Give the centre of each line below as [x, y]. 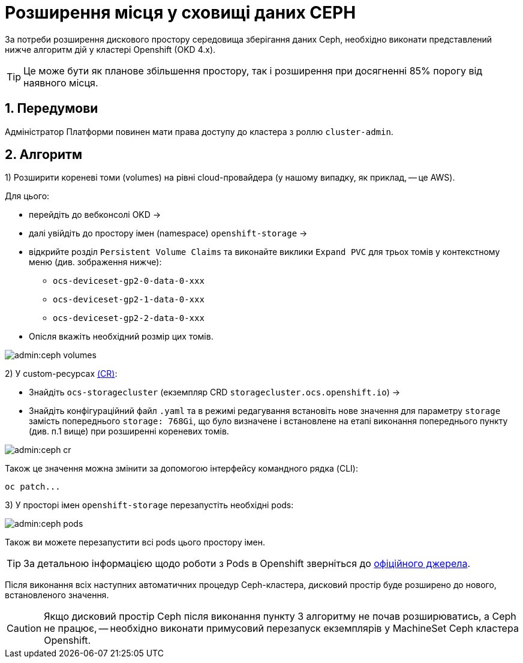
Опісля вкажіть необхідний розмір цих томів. [121, 337]
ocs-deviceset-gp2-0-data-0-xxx [129, 281]
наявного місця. [61, 82]
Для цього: [27, 196]
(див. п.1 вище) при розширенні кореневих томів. [129, 431]
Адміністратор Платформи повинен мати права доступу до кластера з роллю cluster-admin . [199, 131]
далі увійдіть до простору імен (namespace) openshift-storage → [168, 233]
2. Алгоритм [44, 155]
